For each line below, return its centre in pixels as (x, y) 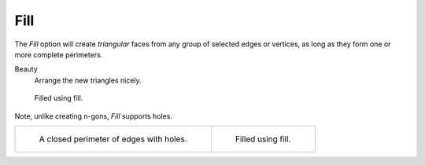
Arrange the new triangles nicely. (88, 80)
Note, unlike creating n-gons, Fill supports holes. (94, 116)
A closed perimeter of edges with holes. (113, 139)
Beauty (26, 69)
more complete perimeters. (59, 54)
